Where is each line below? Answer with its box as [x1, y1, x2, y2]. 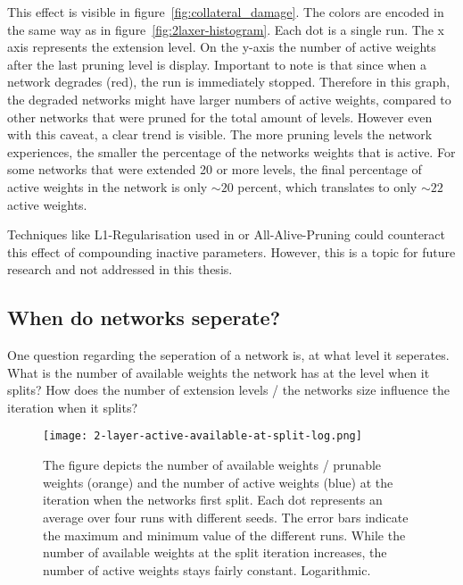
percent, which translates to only [237, 177, 418, 196]
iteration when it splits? [7, 397, 138, 416]
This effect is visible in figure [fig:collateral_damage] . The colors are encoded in [7, 3, 444, 21]
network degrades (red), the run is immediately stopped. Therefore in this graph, [7, 72, 451, 91]
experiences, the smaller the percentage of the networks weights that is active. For [7, 142, 456, 161]
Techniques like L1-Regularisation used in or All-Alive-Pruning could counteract [7, 225, 445, 244]
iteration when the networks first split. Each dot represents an [43, 490, 383, 509]
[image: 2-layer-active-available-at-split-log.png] [43, 430, 362, 443]
